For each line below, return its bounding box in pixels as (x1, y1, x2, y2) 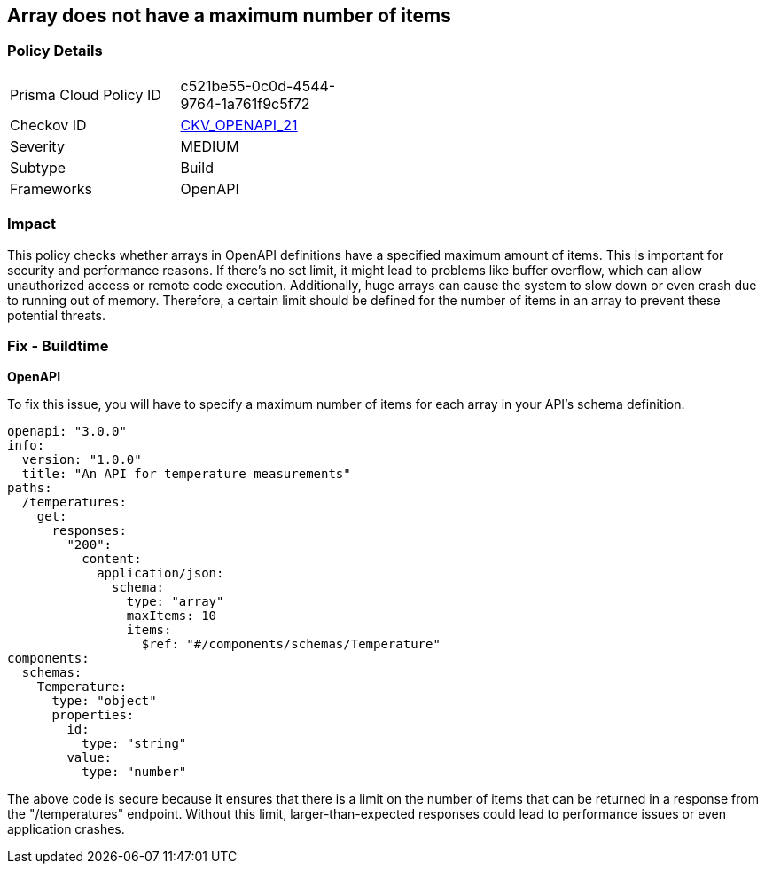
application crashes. (7, 821, 125, 837)
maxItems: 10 (126, 608, 217, 624)
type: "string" (82, 736, 187, 751)
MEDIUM (180, 137, 239, 155)
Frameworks (10, 179, 92, 198)
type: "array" (126, 594, 224, 609)
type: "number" (82, 765, 187, 780)
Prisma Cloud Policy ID (10, 85, 161, 104)
